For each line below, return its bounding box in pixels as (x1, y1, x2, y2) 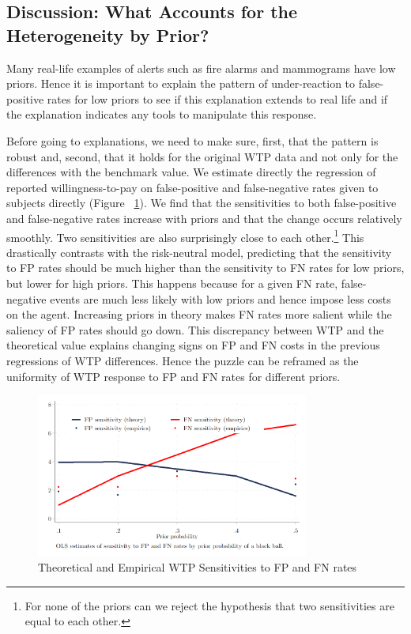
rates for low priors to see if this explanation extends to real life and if (47, 90, 388, 107)
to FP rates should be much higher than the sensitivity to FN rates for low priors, (6, 259, 405, 276)
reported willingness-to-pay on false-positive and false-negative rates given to (6, 179, 379, 195)
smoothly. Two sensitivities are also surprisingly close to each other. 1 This (6, 226, 364, 245)
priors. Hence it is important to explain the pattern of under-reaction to (6, 75, 356, 92)
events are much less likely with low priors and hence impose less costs (50, 290, 391, 307)
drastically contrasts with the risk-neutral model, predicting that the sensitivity (6, 243, 392, 260)
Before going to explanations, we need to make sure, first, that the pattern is (6, 132, 379, 149)
